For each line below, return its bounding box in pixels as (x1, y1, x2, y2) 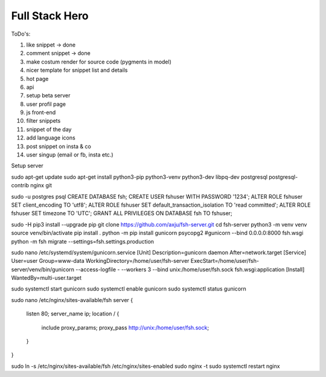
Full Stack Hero (11, 9, 89, 22)
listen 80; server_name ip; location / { (26, 310, 120, 317)
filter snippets (26, 117, 61, 124)
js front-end (26, 109, 56, 116)
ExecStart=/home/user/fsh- (190, 257, 260, 265)
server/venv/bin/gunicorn (11, 266, 75, 273)
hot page (26, 75, 49, 82)
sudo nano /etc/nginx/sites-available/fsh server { (11, 296, 133, 303)
